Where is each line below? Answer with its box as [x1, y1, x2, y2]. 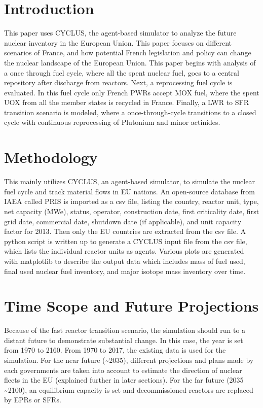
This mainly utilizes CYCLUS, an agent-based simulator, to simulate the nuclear [4, 176, 255, 187]
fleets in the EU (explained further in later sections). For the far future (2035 [4, 375, 244, 385]
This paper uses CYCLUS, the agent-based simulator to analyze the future [4, 27, 237, 38]
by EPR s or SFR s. [4, 394, 61, 405]
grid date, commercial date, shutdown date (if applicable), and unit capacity [4, 216, 242, 226]
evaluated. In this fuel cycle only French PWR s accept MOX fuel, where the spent [4, 87, 259, 97]
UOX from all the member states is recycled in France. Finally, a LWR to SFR [4, 97, 249, 108]
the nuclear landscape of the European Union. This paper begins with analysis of [4, 57, 256, 67]
